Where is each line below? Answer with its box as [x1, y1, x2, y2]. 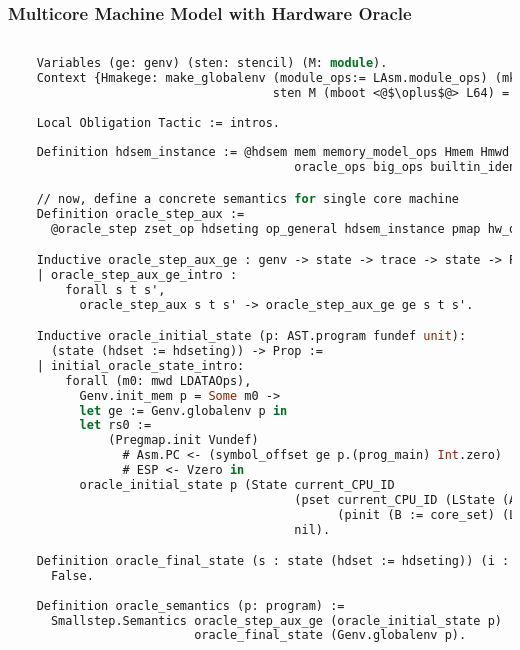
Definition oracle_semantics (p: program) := [36, 598, 345, 613]
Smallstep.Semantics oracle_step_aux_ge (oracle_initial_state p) [50, 613, 502, 628]
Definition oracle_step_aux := [36, 206, 245, 221]
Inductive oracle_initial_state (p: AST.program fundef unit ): [36, 329, 467, 344]
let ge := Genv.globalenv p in [79, 403, 288, 418]
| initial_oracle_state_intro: [36, 358, 245, 373]
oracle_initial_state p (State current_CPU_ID [79, 477, 395, 492]
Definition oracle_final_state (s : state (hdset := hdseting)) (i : [36, 554, 510, 569]
